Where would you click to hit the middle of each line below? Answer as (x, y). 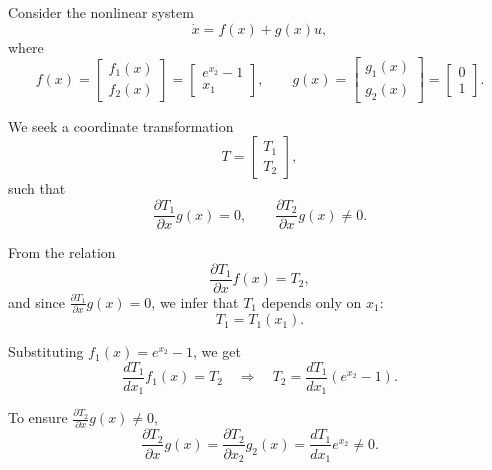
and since (36, 301)
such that (37, 188)
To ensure (38, 417)
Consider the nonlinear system (101, 12)
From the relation (62, 252)
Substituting (46, 351)
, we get (217, 351)
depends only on (311, 301)
